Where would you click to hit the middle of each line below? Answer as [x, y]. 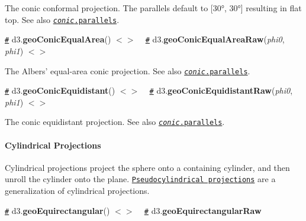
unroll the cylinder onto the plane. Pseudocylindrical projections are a [140, 179]
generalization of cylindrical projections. [77, 191]
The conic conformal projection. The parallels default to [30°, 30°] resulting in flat [153, 8]
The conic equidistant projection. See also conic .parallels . [115, 122]
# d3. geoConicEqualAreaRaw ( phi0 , [215, 39]
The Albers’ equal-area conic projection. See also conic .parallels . [128, 70]
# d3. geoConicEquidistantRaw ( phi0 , [221, 90]
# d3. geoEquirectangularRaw [203, 210]
